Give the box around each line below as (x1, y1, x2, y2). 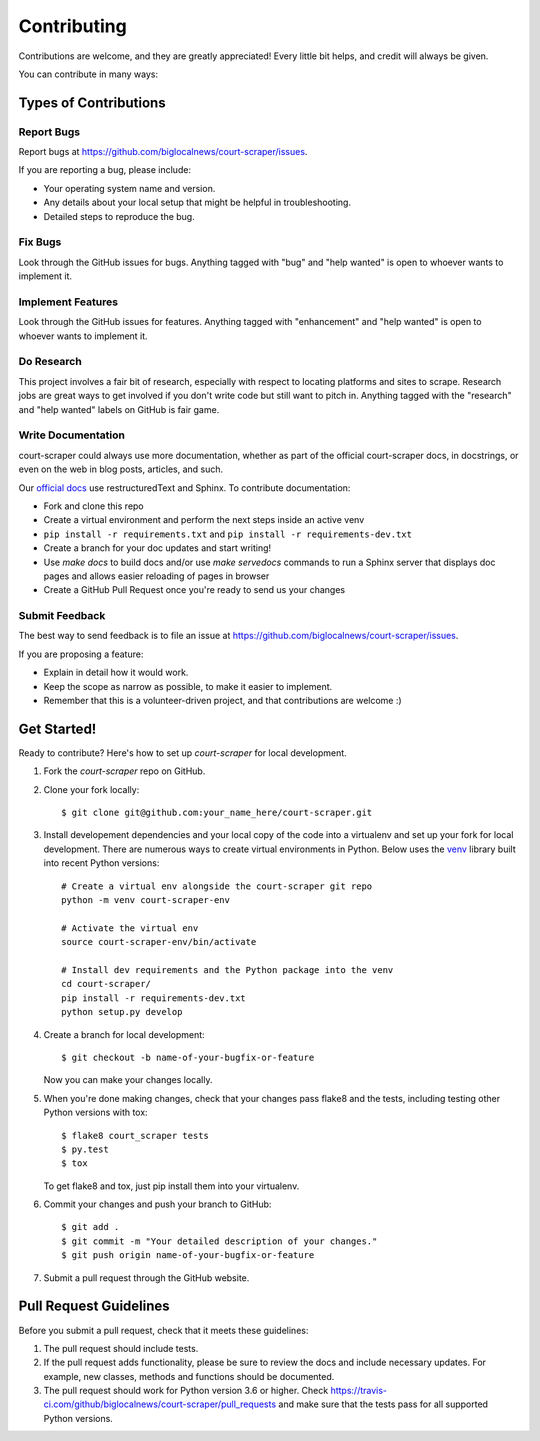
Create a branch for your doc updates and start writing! (43, 542, 272, 554)
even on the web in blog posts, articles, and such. (18, 463, 224, 475)
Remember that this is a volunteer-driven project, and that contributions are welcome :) (43, 695, 402, 706)
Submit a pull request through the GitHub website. (43, 1271, 250, 1284)
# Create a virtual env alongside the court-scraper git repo (61, 880, 373, 892)
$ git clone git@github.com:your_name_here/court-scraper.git (61, 807, 373, 819)
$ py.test (61, 1143, 109, 1155)
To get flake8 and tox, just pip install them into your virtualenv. (43, 1180, 300, 1192)
